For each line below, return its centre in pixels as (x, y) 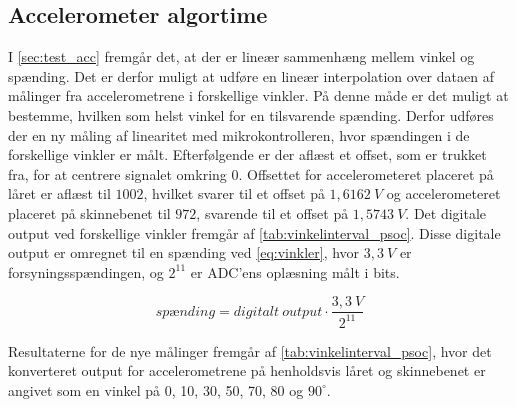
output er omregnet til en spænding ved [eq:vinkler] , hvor (184, 252)
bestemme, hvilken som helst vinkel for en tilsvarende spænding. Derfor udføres (251, 114)
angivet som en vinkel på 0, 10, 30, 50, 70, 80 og (156, 389)
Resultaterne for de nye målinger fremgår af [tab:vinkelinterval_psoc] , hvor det (250, 350)
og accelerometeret (443, 193)
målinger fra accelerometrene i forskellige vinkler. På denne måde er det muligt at (258, 95)
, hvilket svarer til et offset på (234, 193)
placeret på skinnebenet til (89, 212)
